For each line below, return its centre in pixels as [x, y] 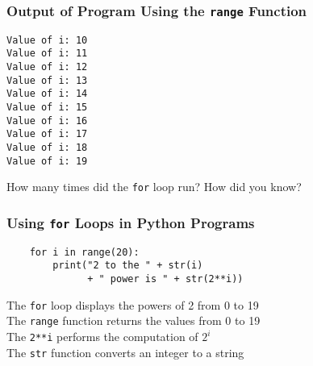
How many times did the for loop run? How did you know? [154, 187]
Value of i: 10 [47, 40]
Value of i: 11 [47, 54]
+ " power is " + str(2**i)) [165, 279]
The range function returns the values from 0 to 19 [134, 320]
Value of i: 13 [47, 80]
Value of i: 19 [47, 161]
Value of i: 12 [47, 67]
